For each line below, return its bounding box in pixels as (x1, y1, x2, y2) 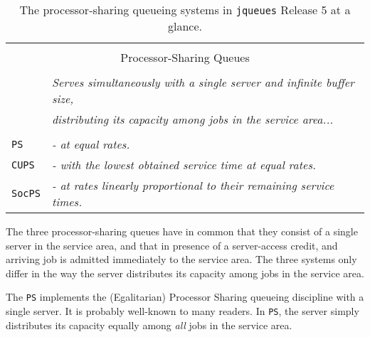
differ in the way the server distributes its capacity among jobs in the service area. (6, 265, 364, 280)
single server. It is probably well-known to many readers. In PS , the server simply (6, 304, 359, 319)
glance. (167, 18, 202, 34)
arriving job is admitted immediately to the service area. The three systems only (6, 252, 357, 267)
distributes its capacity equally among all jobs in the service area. (6, 317, 292, 332)
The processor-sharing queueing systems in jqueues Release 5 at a (19, 1, 351, 18)
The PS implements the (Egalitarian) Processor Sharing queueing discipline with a (6, 289, 364, 304)
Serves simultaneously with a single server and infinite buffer (51, 74, 354, 90)
